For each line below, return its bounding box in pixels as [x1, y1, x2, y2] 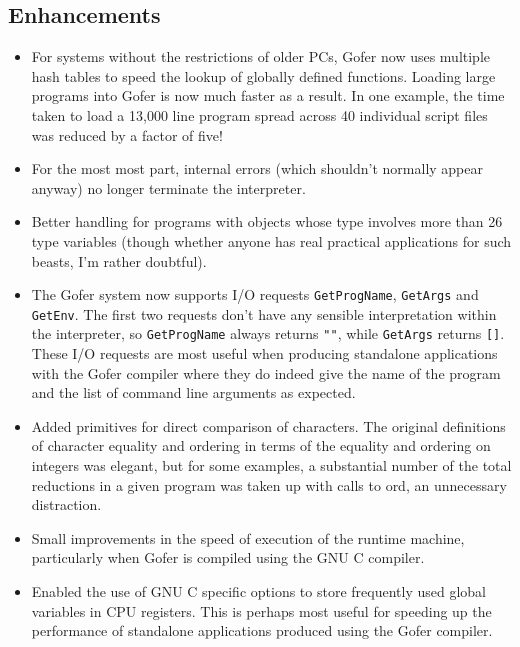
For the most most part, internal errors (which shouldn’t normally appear [31, 158, 483, 179]
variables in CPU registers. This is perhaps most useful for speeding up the [31, 600, 492, 621]
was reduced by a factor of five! [31, 124, 223, 145]
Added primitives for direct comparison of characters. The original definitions [31, 415, 506, 436]
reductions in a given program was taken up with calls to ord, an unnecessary [31, 474, 507, 495]
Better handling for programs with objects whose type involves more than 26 [31, 211, 503, 232]
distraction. [31, 494, 102, 515]
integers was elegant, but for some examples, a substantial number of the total [31, 455, 512, 476]
